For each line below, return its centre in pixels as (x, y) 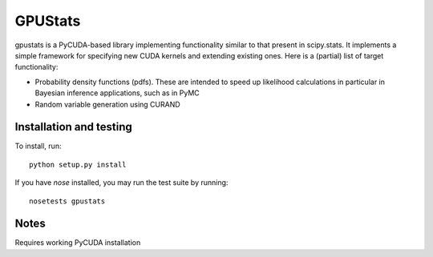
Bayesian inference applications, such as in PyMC (117, 93)
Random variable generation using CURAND (107, 104)
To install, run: (38, 146)
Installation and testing (73, 127)
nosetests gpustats (67, 201)
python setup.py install (78, 165)
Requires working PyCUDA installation (78, 243)
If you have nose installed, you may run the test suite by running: (121, 183)
